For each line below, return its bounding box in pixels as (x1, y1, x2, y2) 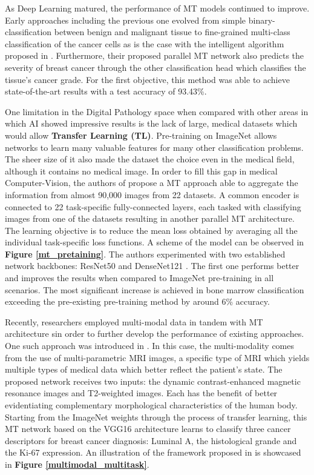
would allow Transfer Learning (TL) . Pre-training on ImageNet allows (5, 128, 277, 141)
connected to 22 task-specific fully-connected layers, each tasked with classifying (5, 200, 301, 213)
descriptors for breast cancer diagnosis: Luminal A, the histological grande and (5, 434, 297, 447)
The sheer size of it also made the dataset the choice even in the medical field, (5, 153, 295, 165)
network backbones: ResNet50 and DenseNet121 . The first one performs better (5, 259, 299, 272)
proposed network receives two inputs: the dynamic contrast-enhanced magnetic (5, 374, 301, 387)
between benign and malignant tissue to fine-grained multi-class (54, 25, 290, 38)
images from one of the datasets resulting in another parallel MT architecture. (5, 212, 295, 225)
